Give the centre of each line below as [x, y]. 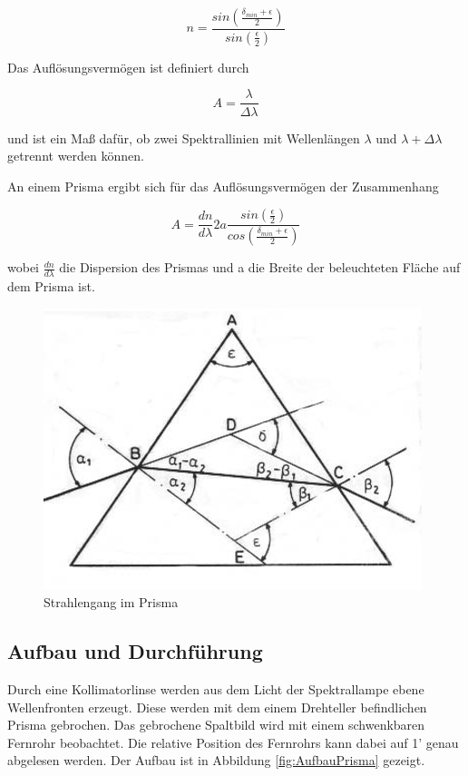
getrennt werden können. [76, 156]
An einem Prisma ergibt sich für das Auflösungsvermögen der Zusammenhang [223, 186]
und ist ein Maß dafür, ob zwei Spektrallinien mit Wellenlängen [184, 138]
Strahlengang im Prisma [111, 602]
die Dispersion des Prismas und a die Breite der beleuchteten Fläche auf [260, 267]
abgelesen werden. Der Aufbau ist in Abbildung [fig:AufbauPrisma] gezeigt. [216, 760]
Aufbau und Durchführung [135, 651]
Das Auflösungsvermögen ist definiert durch [128, 67]
